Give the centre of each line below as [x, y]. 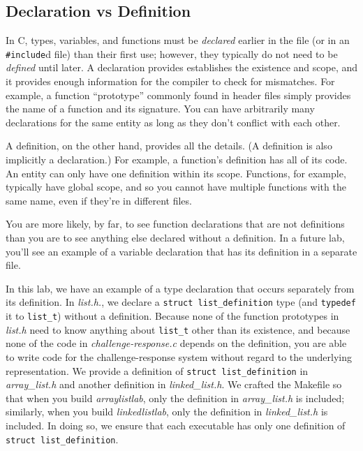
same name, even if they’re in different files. [99, 200]
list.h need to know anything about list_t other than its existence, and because [178, 329]
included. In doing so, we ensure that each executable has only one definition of [176, 425]
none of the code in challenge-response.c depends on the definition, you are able [176, 343]
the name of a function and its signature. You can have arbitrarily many [160, 109]
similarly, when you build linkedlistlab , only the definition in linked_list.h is [167, 412]
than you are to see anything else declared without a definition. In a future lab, [175, 237]
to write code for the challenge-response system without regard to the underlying [179, 356]
